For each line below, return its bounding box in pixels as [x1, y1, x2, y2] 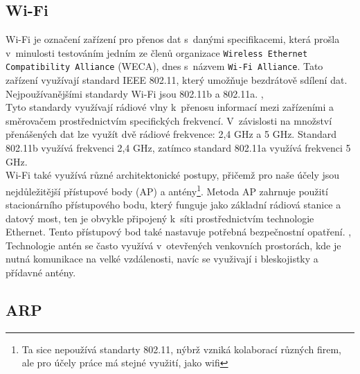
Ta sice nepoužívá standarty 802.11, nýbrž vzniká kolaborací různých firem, [21, 341, 341, 356]
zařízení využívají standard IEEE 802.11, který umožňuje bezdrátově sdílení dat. [6, 73, 348, 87]
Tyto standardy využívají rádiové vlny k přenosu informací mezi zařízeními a [6, 100, 334, 114]
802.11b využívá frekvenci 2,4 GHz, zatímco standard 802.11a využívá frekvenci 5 [6, 141, 351, 155]
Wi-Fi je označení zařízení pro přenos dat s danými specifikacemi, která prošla [6, 32, 340, 46]
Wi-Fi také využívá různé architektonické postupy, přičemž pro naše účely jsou [6, 168, 340, 182]
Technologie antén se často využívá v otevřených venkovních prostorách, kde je [6, 238, 341, 252]
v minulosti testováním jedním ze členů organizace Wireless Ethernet [6, 45, 308, 60]
